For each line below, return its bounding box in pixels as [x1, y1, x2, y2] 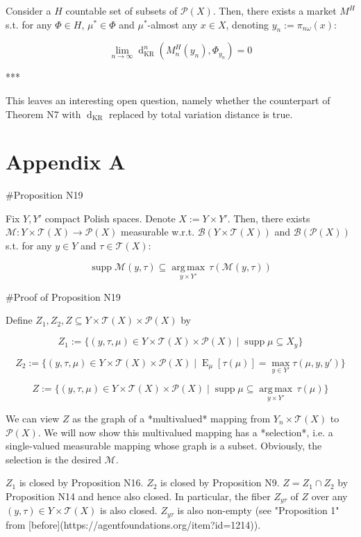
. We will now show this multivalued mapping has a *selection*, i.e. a [37, 424, 333, 439]
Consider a [6, 3, 51, 17]
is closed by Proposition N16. [19, 475, 144, 490]
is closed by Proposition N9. [160, 475, 280, 490]
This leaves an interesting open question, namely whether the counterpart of [6, 92, 330, 107]
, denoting [226, 17, 269, 31]
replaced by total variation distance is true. [109, 106, 293, 121]
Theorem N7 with [6, 106, 81, 121]
